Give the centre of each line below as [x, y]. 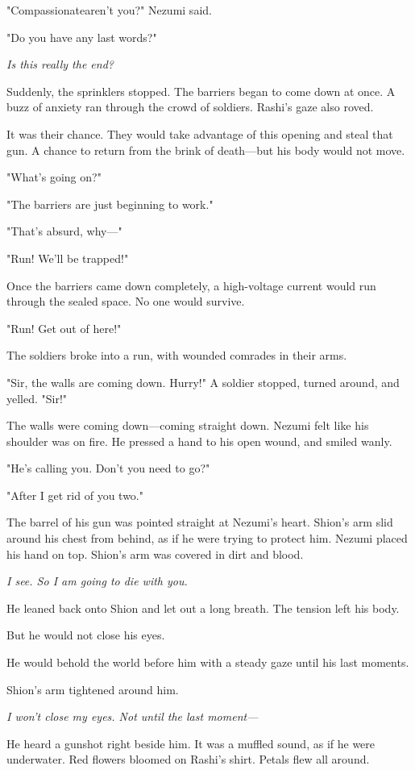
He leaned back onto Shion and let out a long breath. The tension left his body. [203, 608]
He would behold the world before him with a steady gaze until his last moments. [208, 662]
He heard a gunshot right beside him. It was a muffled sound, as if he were [191, 743]
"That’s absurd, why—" [64, 231]
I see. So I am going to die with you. [97, 581]
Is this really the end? [60, 64]
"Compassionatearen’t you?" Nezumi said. [109, 10]
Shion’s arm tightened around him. [93, 689]
